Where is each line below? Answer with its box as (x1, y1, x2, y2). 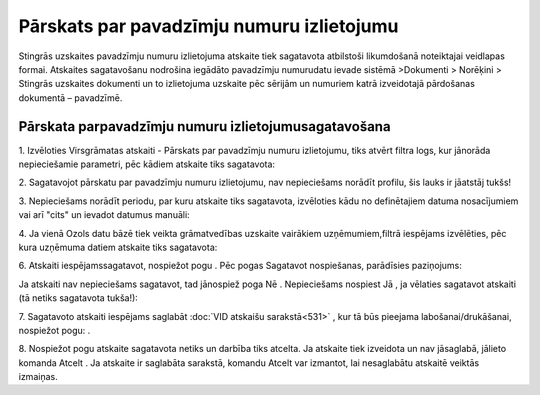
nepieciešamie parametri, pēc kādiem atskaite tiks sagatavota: (18, 158, 275, 170)
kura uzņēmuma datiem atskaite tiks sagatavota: (18, 241, 218, 253)
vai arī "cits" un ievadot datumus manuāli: (18, 209, 190, 221)
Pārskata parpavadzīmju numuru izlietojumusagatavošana (18, 118, 391, 135)
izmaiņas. (18, 371, 59, 383)
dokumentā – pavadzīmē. (18, 91, 123, 104)
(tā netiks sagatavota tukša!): (18, 292, 139, 304)
